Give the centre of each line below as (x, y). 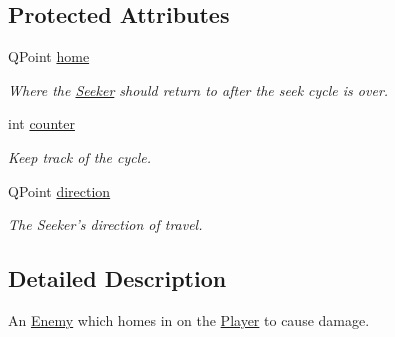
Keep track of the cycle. (79, 156)
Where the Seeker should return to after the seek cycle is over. (198, 89)
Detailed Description (117, 278)
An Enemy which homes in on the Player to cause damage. (189, 319)
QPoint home (49, 56)
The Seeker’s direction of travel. (105, 224)
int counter (41, 123)
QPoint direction (59, 190)
